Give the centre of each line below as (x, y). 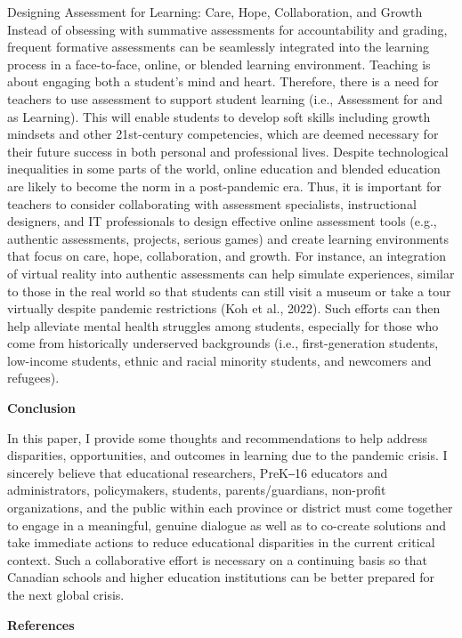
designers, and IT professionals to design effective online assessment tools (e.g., (222, 221)
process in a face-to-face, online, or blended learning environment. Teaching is (219, 64)
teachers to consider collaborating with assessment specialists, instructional (212, 203)
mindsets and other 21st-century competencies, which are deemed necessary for (223, 134)
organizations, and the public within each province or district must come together (230, 508)
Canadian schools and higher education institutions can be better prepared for (221, 577)
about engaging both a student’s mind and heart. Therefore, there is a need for (223, 81)
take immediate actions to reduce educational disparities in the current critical (221, 542)
